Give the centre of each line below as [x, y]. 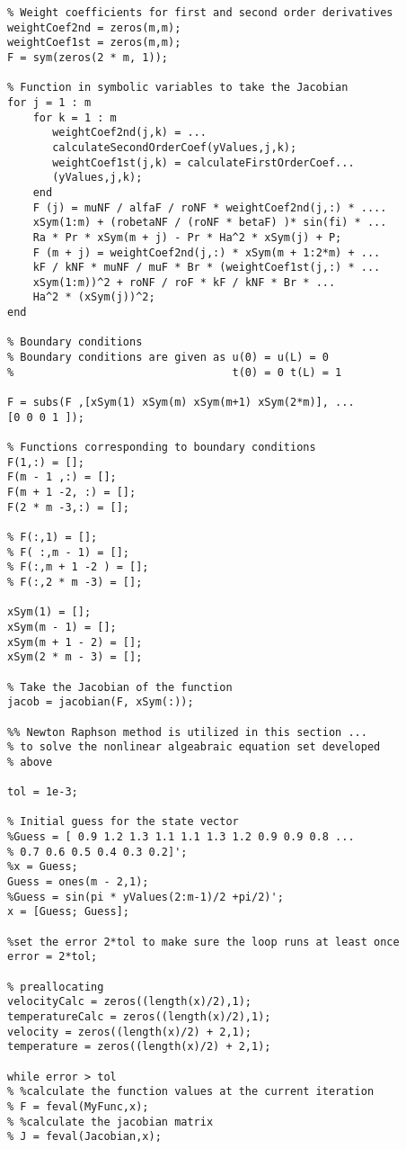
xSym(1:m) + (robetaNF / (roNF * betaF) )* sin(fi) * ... [210, 223]
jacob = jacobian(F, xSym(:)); [101, 702]
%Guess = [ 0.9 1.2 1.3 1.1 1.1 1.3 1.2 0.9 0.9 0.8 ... [181, 837]
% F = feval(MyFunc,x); [78, 1106]
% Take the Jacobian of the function [120, 687]
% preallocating [56, 987]
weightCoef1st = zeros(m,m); [94, 43]
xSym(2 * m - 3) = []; [75, 657]
